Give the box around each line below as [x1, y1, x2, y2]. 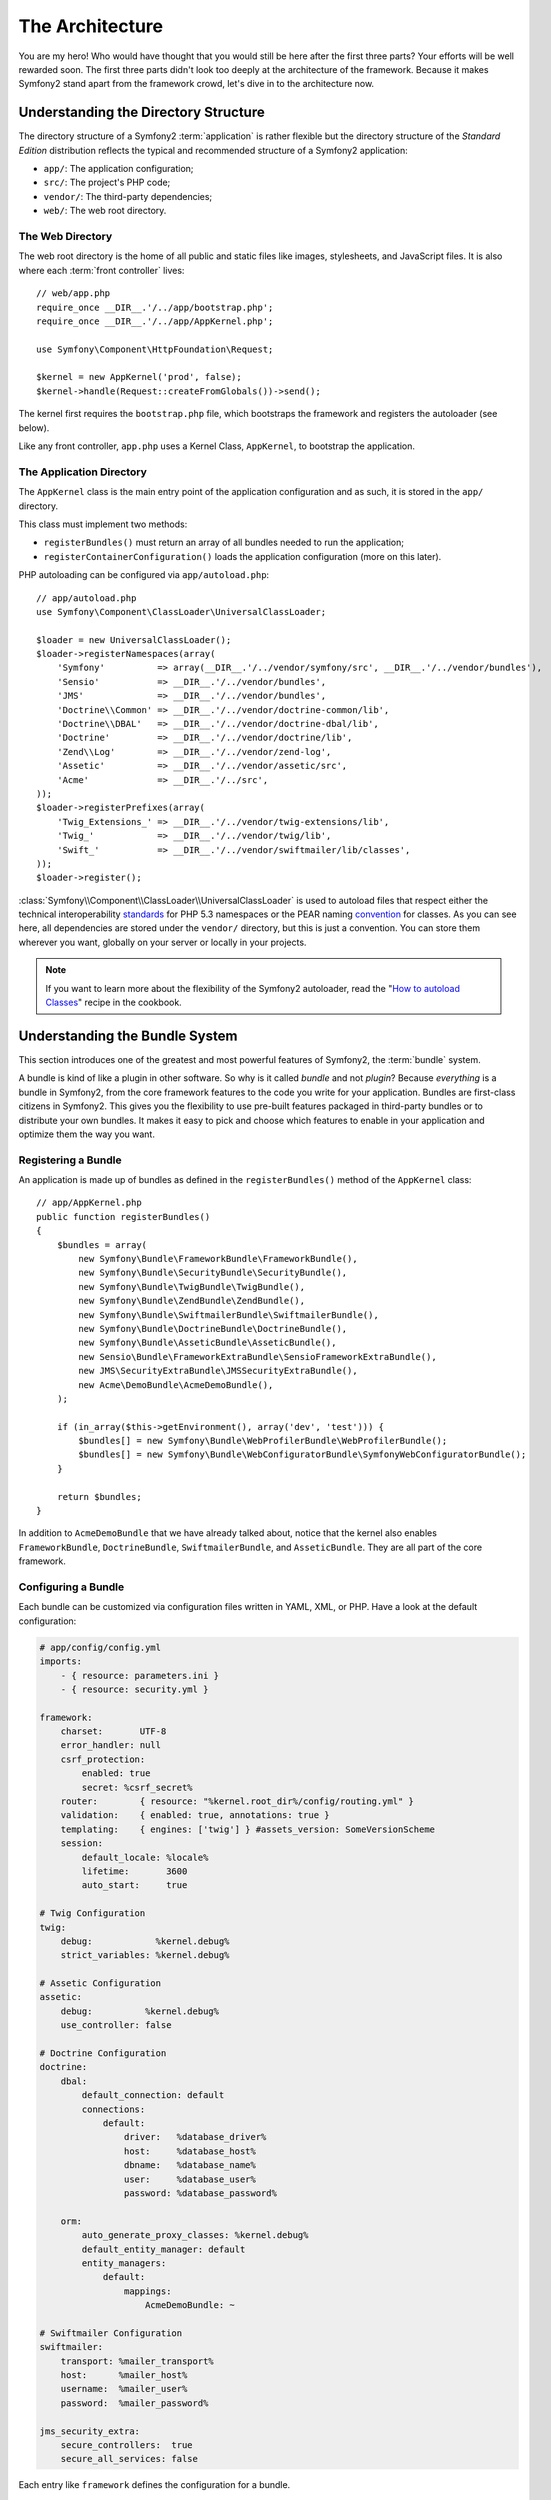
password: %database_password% [123, 2187, 277, 2199]
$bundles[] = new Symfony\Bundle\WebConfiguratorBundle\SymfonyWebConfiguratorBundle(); [78, 1449, 527, 1460]
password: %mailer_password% [60, 2397, 209, 2409]
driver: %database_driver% [123, 2131, 267, 2143]
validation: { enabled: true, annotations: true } [60, 1810, 330, 1821]
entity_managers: [81, 2257, 167, 2269]
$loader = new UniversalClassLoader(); [36, 634, 232, 645]
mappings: [123, 2285, 172, 2297]
